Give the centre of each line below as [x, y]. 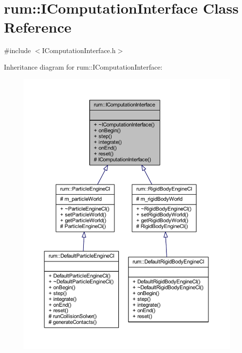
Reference [38, 27]
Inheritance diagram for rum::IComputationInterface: [83, 66]
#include [18, 50]
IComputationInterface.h [79, 50]
